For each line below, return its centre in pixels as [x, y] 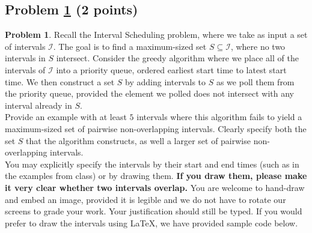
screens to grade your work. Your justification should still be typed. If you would [154, 211]
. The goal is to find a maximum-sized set [130, 46]
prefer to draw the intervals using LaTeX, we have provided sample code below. [151, 222]
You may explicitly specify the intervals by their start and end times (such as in [152, 164]
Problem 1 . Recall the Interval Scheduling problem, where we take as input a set [156, 35]
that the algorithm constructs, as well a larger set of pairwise [138, 140]
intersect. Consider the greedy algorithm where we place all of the [177, 58]
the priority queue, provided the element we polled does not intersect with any [149, 93]
